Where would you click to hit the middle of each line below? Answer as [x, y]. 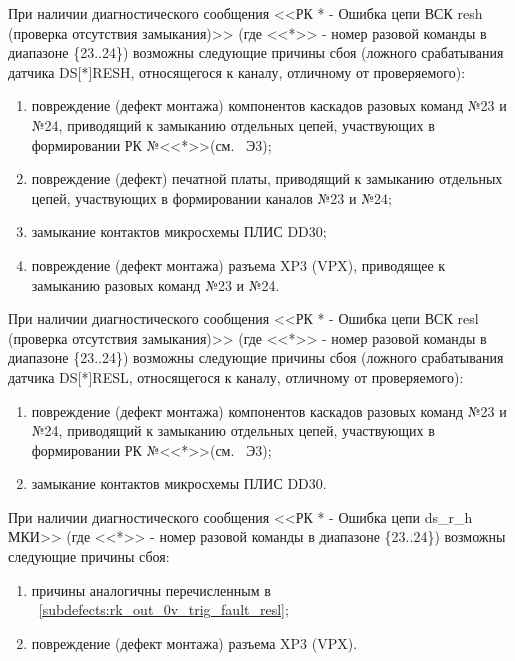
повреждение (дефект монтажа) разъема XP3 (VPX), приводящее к [238, 264]
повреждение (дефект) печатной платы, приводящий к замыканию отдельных [267, 178]
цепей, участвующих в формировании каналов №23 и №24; [211, 197]
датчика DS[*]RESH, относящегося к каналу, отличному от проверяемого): [237, 71]
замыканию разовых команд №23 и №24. [155, 284]
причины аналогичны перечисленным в [151, 589]
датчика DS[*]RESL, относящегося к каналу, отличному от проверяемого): [236, 376]
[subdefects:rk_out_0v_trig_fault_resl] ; [163, 609]
